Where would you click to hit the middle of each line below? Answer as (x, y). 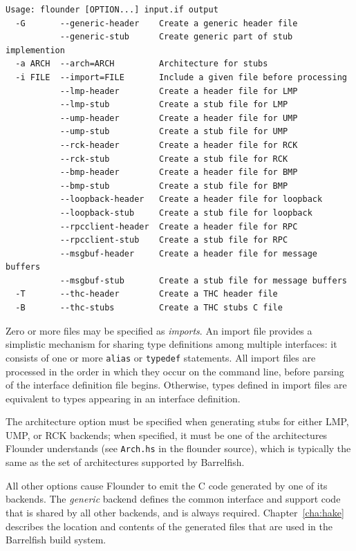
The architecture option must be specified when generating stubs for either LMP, (177, 421)
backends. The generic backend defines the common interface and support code (173, 499)
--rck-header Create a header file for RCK (179, 145)
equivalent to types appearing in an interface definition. (123, 398)
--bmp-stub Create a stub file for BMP (174, 186)
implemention (35, 50)
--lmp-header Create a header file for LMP (179, 91)
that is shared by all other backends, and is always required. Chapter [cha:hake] (175, 512)
